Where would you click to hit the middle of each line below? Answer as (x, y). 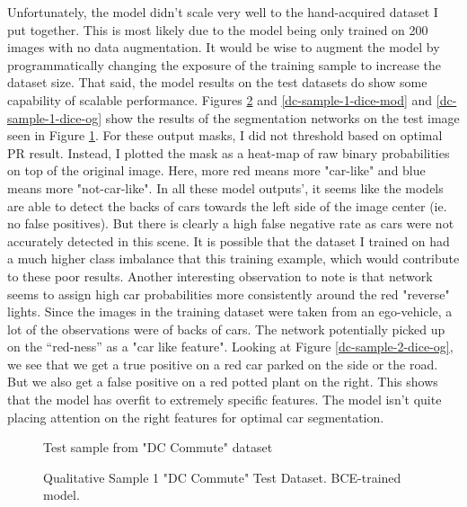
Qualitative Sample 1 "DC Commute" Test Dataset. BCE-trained (222, 477)
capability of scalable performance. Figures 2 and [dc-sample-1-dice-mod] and (220, 99)
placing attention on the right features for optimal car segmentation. (196, 417)
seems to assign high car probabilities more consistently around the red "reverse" (229, 294)
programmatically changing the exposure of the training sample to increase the (225, 64)
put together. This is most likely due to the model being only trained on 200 (218, 29)
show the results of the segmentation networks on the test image (282, 117)
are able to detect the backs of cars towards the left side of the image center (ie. (227, 205)
